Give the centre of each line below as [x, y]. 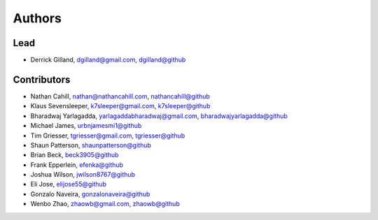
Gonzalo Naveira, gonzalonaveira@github [90, 194]
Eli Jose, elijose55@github [69, 184]
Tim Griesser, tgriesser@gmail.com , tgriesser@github [108, 135]
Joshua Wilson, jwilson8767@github [83, 175]
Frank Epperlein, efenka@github [77, 165]
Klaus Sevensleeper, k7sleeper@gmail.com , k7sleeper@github [120, 106]
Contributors [42, 79]
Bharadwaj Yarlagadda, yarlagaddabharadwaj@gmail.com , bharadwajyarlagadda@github [159, 116]
